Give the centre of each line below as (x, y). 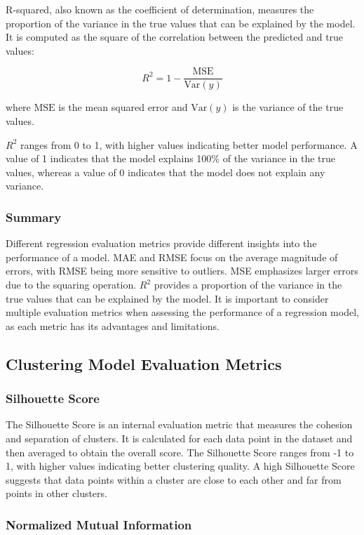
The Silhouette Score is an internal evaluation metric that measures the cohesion (179, 424)
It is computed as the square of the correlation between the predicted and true (175, 37)
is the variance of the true (288, 107)
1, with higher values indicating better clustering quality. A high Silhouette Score (180, 466)
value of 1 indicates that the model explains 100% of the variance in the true (170, 158)
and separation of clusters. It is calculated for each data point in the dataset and (179, 438)
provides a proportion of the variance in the (248, 284)
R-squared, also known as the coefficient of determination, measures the (160, 9)
